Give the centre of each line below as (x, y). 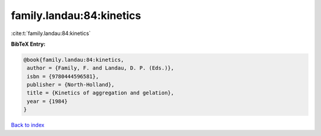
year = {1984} (47, 101)
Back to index (28, 125)
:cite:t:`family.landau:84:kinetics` (51, 33)
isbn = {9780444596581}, (63, 76)
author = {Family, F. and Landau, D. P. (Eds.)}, (101, 68)
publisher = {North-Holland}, (71, 85)
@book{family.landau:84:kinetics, (74, 60)
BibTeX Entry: (28, 44)
